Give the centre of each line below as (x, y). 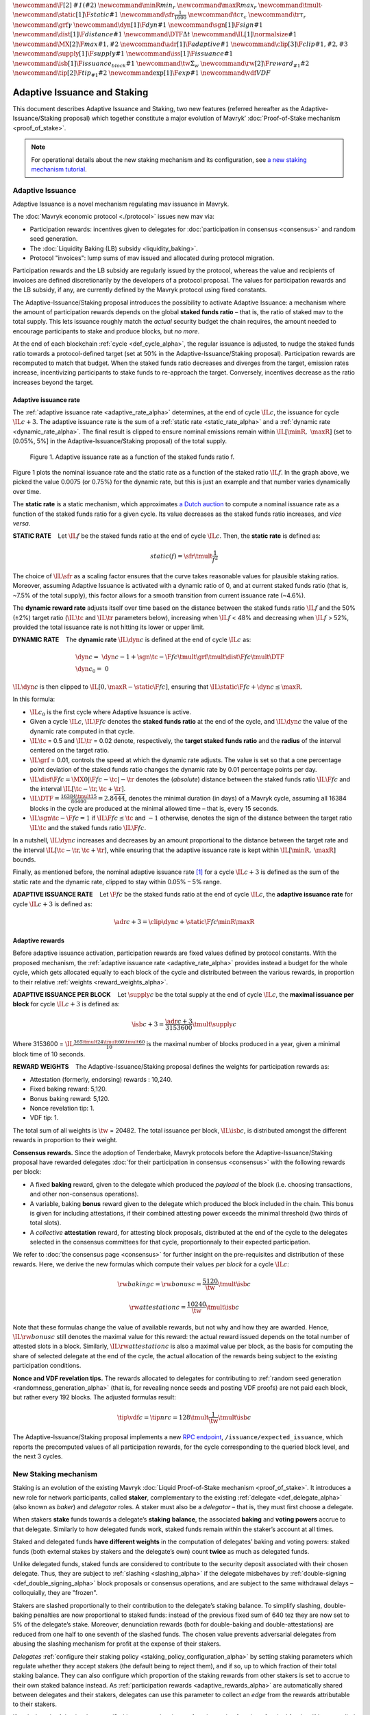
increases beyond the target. (53, 382)
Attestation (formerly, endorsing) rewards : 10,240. (101, 1079)
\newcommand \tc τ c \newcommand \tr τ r (247, 16)
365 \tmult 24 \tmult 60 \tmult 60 (109, 1042)
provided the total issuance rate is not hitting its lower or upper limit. (109, 627)
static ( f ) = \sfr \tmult (181, 556)
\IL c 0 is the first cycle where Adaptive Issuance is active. (111, 712)
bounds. (24, 860)
